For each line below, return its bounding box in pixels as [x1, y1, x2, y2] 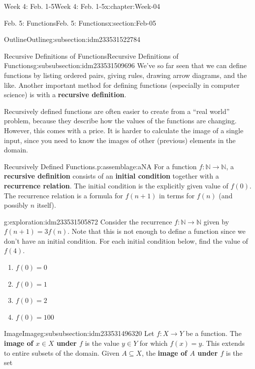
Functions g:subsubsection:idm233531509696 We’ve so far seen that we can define [4, 60, 247, 71]
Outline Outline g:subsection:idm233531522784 [4, 34, 141, 44]
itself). [36, 200, 56, 210]
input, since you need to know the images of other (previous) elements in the [4, 135, 236, 145]
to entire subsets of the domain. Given [4, 347, 120, 358]
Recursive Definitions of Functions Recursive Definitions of [4, 50, 179, 61]
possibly [4, 200, 29, 210]
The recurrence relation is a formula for [4, 190, 123, 200]
